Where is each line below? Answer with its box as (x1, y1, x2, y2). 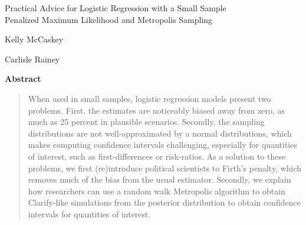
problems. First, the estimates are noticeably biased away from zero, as (28, 104, 285, 116)
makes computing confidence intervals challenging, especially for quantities (28, 138, 297, 151)
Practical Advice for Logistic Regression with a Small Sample (5, 2, 226, 14)
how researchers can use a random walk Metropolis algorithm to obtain (28, 184, 285, 197)
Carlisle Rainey (5, 52, 60, 65)
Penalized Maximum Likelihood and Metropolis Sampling (5, 13, 213, 25)
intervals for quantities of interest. (28, 207, 151, 220)
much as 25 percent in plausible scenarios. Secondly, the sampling (28, 115, 265, 128)
